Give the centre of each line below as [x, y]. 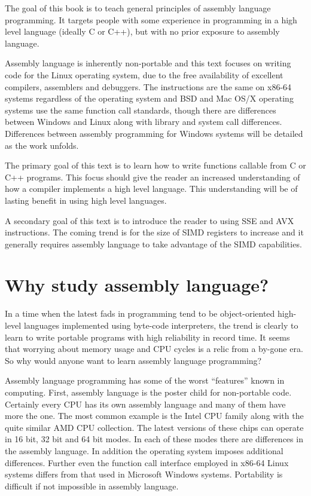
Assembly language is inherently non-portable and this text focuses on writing [148, 63]
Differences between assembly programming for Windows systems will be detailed [154, 133]
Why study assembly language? [137, 285]
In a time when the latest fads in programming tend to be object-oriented [140, 313]
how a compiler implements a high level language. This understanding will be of [151, 189]
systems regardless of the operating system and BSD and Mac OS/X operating [149, 98]
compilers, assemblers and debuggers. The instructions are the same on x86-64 [148, 86]
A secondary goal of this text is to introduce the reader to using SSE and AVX [150, 220]
